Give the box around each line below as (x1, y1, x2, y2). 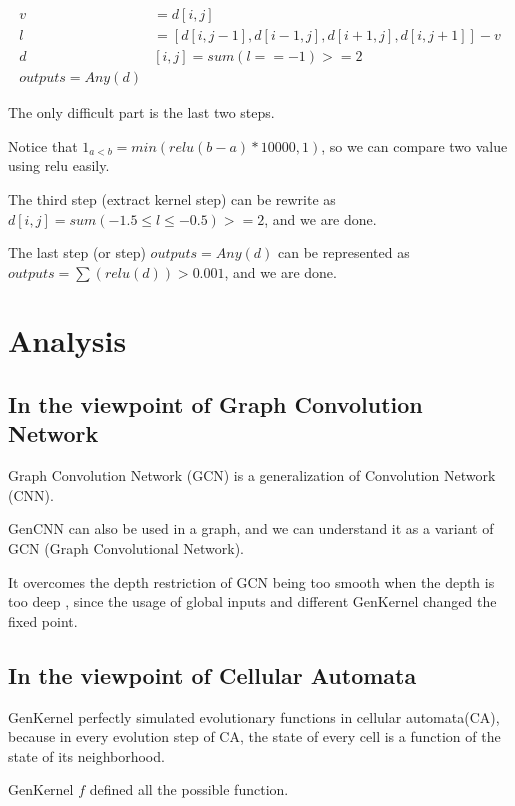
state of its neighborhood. (8, 745, 165, 766)
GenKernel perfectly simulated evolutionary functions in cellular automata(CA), (8, 706, 500, 727)
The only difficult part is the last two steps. (8, 102, 275, 123)
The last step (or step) (8, 242, 146, 263)
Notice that (8, 135, 78, 156)
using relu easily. (8, 155, 110, 176)
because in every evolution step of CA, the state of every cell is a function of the (8, 726, 501, 747)
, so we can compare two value (321, 135, 508, 156)
